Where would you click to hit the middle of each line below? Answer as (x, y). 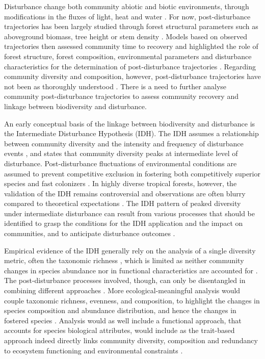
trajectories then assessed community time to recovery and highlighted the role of (131, 46)
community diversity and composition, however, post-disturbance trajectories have (132, 76)
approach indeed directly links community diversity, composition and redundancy (131, 340)
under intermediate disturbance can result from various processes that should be (129, 213)
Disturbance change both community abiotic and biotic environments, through (127, 6)
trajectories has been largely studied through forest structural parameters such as (131, 26)
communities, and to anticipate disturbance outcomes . (90, 233)
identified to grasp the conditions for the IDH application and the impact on (124, 223)
